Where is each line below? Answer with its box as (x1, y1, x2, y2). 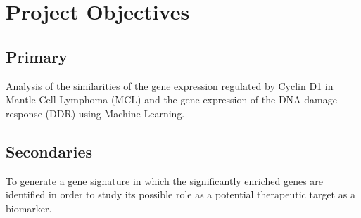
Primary (6, 45, 68, 67)
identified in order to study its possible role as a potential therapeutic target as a (6, 187, 355, 202)
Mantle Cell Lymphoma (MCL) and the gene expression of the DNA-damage (6, 92, 337, 107)
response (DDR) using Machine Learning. (6, 105, 185, 120)
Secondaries (6, 140, 93, 162)
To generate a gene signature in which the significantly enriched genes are (6, 173, 324, 188)
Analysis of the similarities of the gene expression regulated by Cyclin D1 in (6, 78, 334, 93)
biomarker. (6, 200, 52, 215)
